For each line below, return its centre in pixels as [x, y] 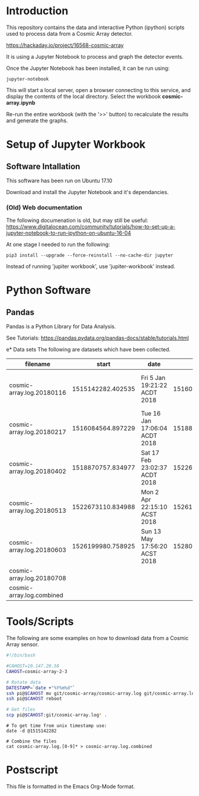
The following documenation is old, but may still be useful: [77, 220]
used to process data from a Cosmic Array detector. [70, 33]
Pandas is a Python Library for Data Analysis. [61, 326]
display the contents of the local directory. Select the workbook [84, 96]
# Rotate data [24, 682]
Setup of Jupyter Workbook [76, 145]
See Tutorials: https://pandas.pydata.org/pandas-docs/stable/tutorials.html [98, 338]
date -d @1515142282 [32, 731]
